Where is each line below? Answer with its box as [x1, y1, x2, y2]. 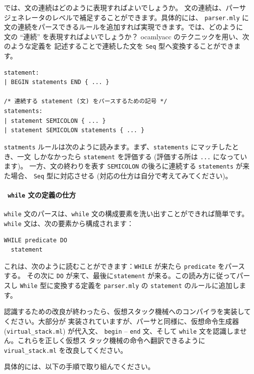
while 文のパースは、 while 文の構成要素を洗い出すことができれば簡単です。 [4, 208, 249, 219]
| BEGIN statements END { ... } [4, 79, 109, 86]
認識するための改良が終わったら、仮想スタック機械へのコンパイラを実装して [4, 306, 251, 316]
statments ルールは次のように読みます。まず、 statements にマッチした [4, 141, 232, 151]
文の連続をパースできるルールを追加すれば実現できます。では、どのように [4, 22, 243, 32]
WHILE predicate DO [4, 236, 67, 244]
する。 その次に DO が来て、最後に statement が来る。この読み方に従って [4, 270, 237, 281]
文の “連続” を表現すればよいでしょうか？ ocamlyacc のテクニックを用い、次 [4, 31, 250, 41]
